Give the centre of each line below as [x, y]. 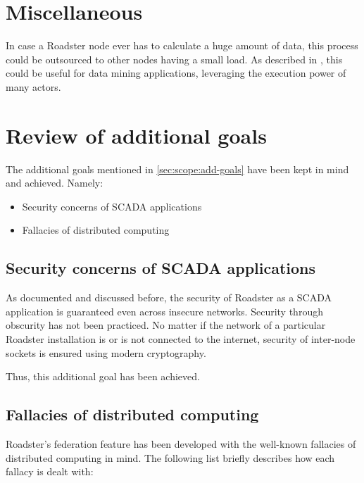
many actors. [33, 86]
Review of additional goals [136, 135]
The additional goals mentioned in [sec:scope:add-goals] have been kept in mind [177, 169]
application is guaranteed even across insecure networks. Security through [164, 311]
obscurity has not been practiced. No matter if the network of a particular [166, 325]
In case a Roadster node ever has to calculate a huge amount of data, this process [182, 45]
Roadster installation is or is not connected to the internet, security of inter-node [181, 338]
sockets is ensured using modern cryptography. [106, 352]
